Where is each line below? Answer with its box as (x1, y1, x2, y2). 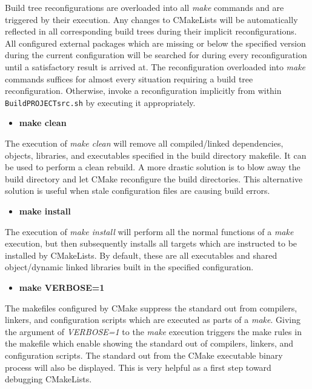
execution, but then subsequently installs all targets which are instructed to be (5, 237, 297, 250)
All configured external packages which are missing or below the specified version (5, 36, 306, 49)
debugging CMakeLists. (5, 373, 92, 385)
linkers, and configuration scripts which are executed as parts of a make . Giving (5, 313, 300, 326)
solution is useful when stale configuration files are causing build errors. (5, 184, 270, 197)
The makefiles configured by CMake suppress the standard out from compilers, (5, 301, 297, 314)
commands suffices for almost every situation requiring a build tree (5, 72, 253, 85)
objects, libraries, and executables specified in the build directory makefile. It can (5, 148, 307, 161)
